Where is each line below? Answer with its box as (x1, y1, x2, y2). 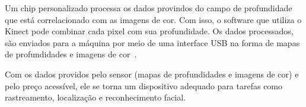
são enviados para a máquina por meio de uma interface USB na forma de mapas (5, 36, 300, 48)
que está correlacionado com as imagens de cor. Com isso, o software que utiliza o (5, 13, 302, 25)
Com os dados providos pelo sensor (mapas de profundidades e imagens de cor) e (5, 67, 299, 80)
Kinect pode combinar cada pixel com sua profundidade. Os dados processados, (5, 25, 294, 37)
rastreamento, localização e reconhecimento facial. (5, 91, 186, 103)
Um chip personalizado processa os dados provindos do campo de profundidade (5, 2, 292, 14)
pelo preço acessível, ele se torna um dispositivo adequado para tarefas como (5, 79, 283, 92)
